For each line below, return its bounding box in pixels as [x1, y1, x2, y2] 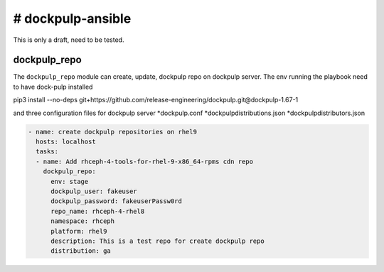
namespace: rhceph [50, 217, 115, 225]
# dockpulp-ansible [13, 11, 132, 26]
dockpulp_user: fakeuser [50, 187, 138, 195]
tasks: [36, 148, 59, 156]
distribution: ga [50, 247, 112, 255]
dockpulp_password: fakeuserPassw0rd [50, 197, 183, 205]
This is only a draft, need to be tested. [13, 36, 124, 44]
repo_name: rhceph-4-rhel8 [50, 207, 145, 215]
